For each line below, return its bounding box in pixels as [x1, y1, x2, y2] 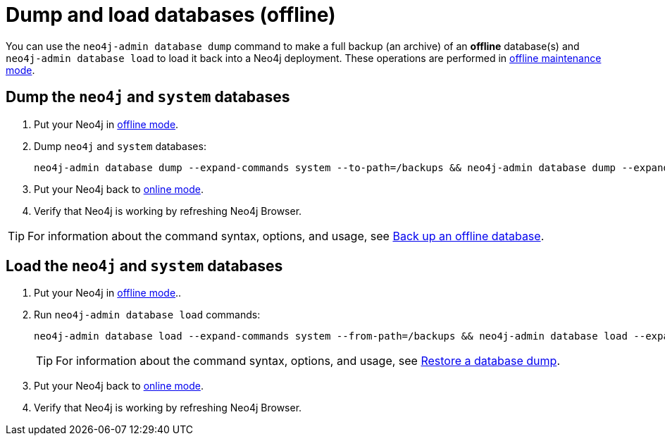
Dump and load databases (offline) [6, 3, 336, 27]
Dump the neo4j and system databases [6, 88, 290, 106]
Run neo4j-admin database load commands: [34, 309, 261, 321]
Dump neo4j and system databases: [34, 139, 206, 152]
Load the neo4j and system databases [6, 257, 283, 275]
